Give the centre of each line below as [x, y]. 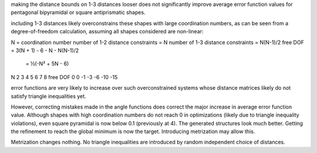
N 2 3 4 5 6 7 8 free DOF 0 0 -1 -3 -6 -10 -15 [64, 77]
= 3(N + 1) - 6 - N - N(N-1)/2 [45, 50]
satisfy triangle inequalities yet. [48, 96]
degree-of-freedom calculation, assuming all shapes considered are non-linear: [107, 32]
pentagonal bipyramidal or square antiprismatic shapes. [78, 12]
